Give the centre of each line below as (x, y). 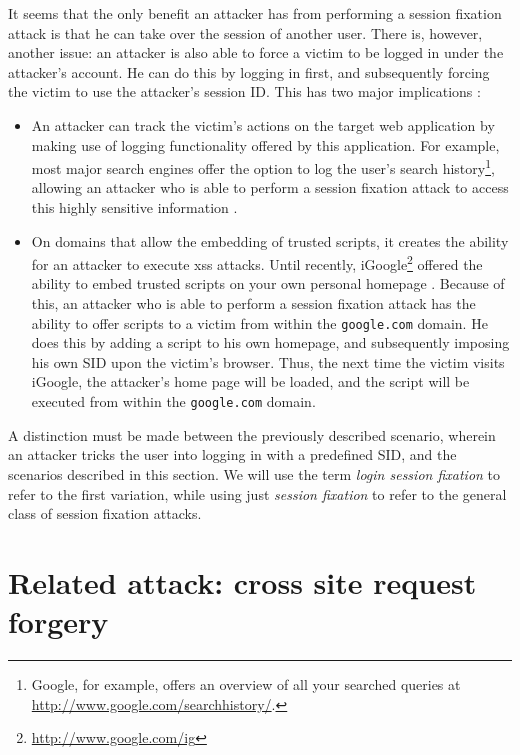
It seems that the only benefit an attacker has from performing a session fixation (255, 13)
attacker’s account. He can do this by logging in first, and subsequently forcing (249, 71)
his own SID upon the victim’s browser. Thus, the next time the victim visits (268, 361)
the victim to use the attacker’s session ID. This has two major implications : (244, 91)
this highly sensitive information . (134, 207)
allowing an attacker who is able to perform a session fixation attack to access (270, 187)
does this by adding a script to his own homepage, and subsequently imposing (270, 342)
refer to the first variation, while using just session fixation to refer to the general (257, 493)
